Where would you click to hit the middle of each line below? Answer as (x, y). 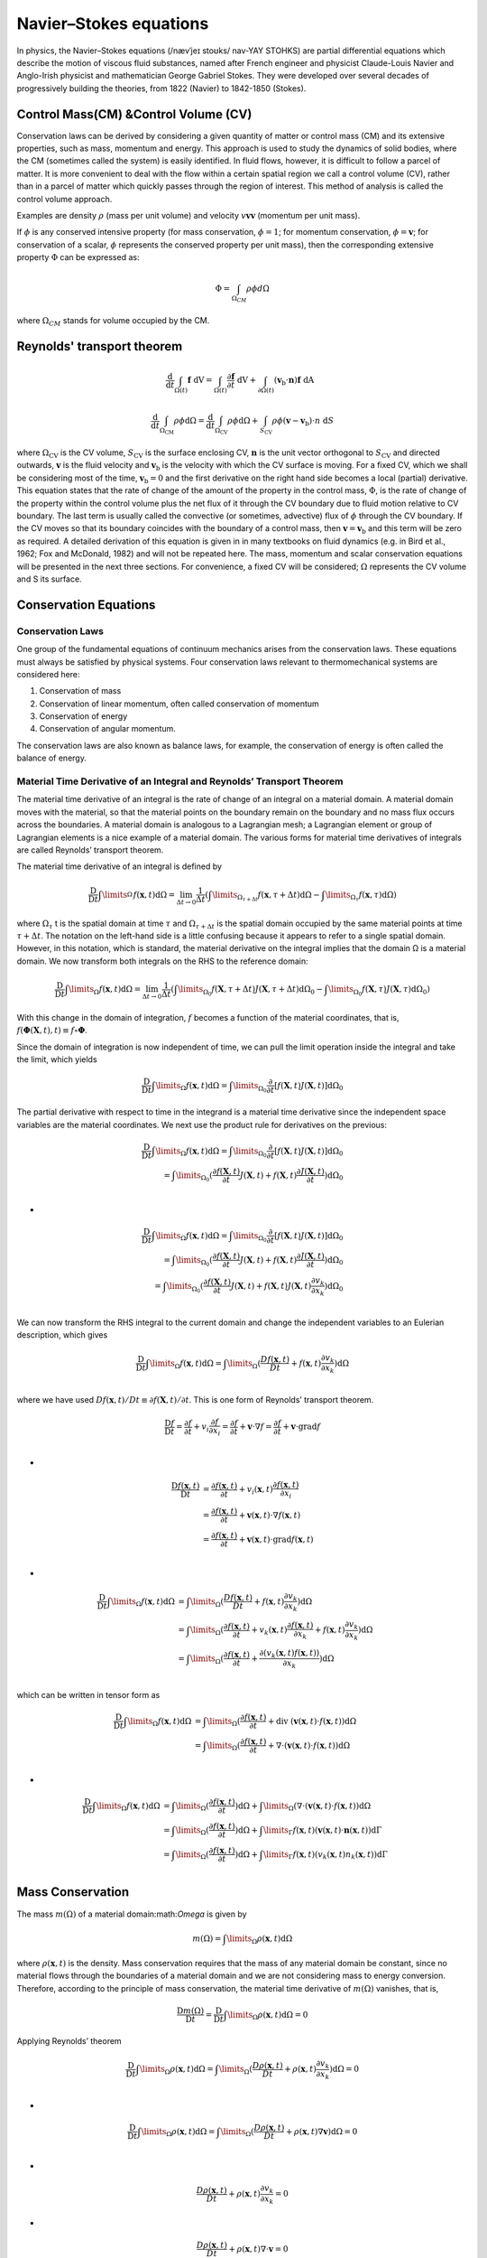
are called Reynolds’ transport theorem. (90, 850)
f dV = (200, 380)
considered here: (48, 674)
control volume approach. (64, 199)
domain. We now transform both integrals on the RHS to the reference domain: (162, 961)
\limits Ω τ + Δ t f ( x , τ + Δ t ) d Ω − (266, 896)
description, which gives (62, 1335)
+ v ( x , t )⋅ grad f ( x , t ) (276, 1539)
